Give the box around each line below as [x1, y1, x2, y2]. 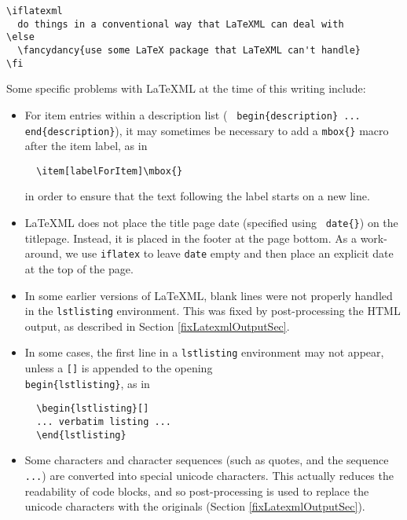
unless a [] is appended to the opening [24, 360, 213, 376]
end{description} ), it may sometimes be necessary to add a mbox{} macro [24, 122, 389, 138]
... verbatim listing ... [36, 416, 171, 427]
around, [24, 245, 62, 262]
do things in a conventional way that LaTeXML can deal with [17, 18, 344, 30]
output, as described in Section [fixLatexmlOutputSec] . [24, 317, 290, 334]
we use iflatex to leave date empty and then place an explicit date [65, 245, 394, 262]
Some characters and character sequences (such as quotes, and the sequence [24, 452, 389, 468]
